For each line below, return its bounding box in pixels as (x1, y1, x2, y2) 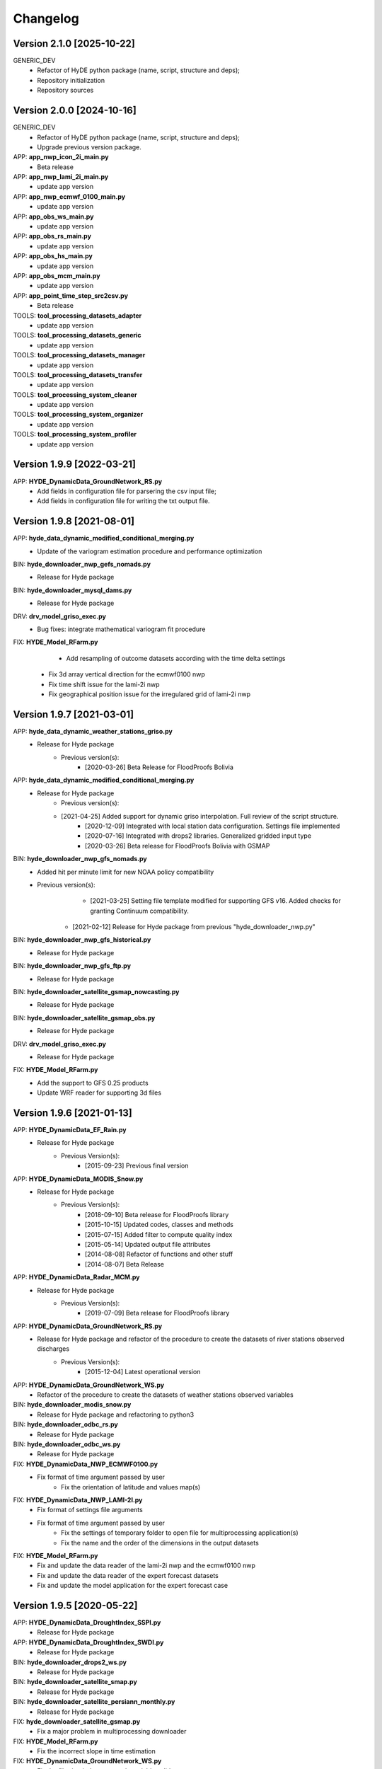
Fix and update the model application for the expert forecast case (37, 1581, 228, 1590)
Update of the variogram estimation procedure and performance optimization (37, 547, 262, 555)
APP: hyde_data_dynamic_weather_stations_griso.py (13, 727, 173, 735)
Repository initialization (37, 76, 105, 84)
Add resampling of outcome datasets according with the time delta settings (66, 654, 286, 662)
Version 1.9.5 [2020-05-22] (13, 1599, 138, 1611)
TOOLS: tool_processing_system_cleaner (13, 390, 137, 399)
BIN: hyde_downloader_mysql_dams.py (13, 586, 132, 594)
